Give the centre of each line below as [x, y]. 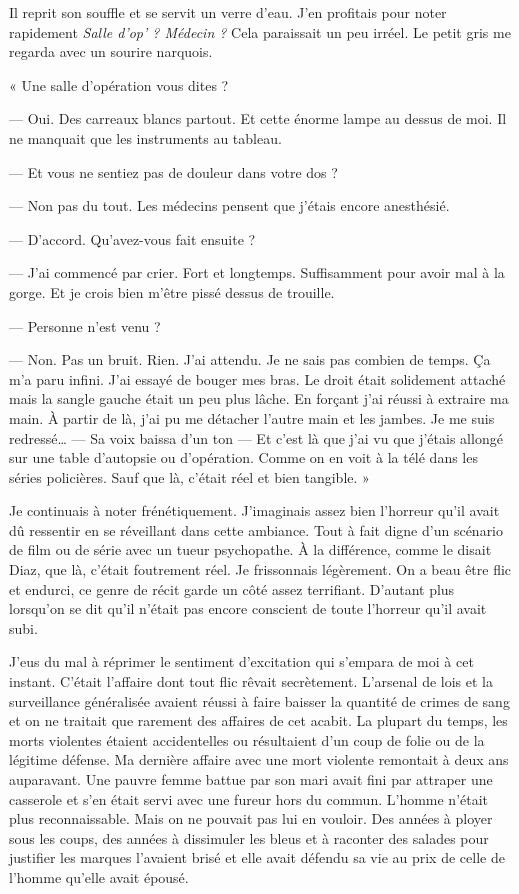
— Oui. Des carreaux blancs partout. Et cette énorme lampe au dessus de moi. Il [258, 118]
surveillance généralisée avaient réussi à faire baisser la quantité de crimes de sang [259, 700]
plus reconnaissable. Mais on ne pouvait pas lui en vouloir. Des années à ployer [251, 818]
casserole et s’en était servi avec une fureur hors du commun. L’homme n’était [249, 798]
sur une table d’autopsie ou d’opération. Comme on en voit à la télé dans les [243, 457]
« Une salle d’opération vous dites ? [119, 84]
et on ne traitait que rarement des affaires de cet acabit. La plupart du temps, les [258, 720]
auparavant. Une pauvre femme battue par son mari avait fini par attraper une [251, 779]
